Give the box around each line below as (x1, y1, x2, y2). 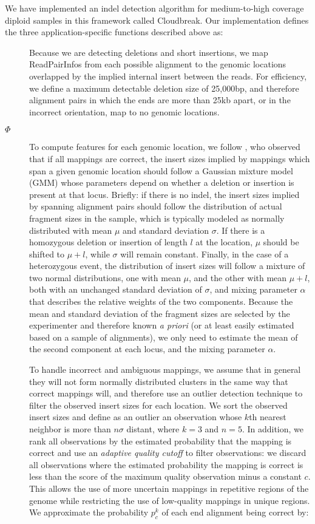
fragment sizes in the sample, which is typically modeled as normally (29, 211, 285, 224)
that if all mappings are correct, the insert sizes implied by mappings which (29, 152, 310, 165)
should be (263, 236, 299, 248)
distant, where (126, 423, 180, 435)
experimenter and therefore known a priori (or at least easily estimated (29, 319, 294, 332)
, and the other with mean (189, 271, 287, 284)
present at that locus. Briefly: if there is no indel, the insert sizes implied (29, 188, 300, 200)
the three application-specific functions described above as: (5, 26, 223, 38)
